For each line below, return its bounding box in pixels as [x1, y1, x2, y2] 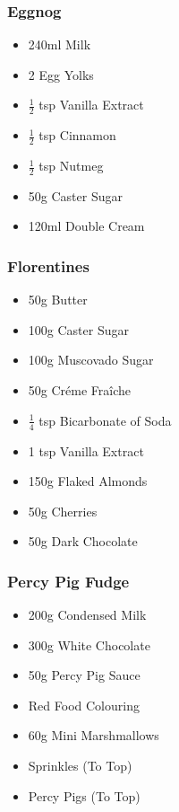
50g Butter [28, 290, 88, 309]
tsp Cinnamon [38, 126, 116, 145]
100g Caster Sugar [28, 320, 129, 339]
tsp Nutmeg [38, 156, 104, 175]
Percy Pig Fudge [7, 569, 130, 592]
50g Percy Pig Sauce [28, 666, 141, 684]
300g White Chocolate [28, 635, 150, 654]
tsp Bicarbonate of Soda [38, 410, 172, 429]
